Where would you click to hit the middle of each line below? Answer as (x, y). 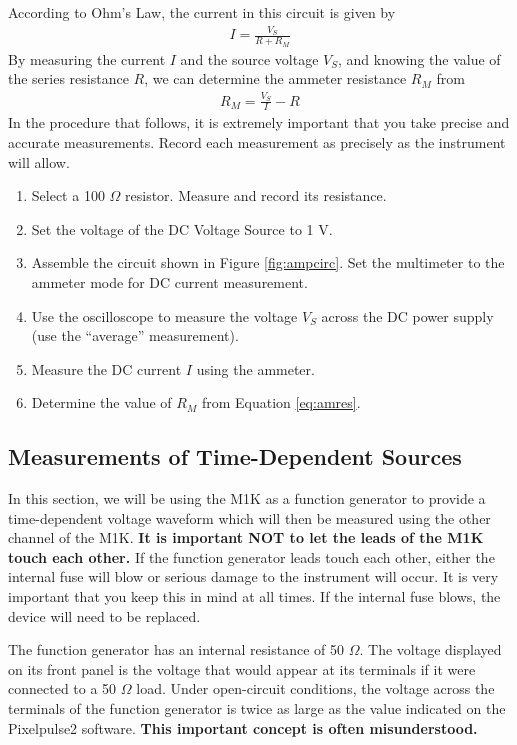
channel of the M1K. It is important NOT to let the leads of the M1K (246, 537)
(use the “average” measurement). (135, 335)
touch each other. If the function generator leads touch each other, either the (251, 556)
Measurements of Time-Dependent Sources (235, 456)
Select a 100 (68, 195)
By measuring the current (87, 58)
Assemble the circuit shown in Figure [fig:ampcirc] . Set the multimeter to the (268, 262)
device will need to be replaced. (104, 615)
